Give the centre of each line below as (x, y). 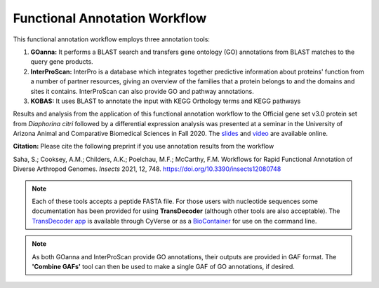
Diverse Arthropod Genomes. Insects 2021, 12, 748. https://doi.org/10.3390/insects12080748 (147, 169)
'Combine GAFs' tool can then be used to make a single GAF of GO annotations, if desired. (163, 266)
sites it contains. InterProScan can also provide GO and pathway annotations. (142, 91)
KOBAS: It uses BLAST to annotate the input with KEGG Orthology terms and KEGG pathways (166, 101)
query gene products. (62, 62)
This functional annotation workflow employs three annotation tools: (112, 39)
